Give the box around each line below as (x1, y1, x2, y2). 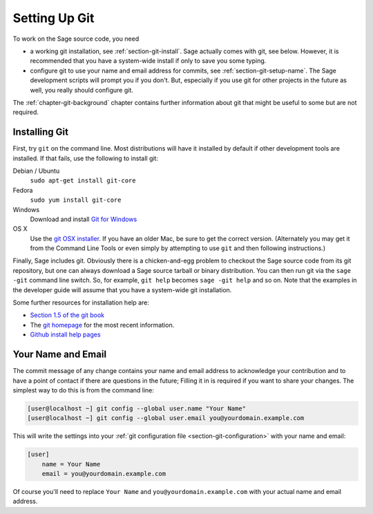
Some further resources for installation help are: (12, 298, 150, 307)
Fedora (12, 186, 33, 194)
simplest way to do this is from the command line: (12, 386, 155, 394)
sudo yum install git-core (30, 196, 122, 204)
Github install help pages (30, 330, 101, 339)
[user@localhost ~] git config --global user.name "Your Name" (27, 404, 247, 412)
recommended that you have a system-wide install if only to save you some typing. (30, 57, 267, 65)
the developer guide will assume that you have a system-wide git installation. (12, 285, 232, 294)
